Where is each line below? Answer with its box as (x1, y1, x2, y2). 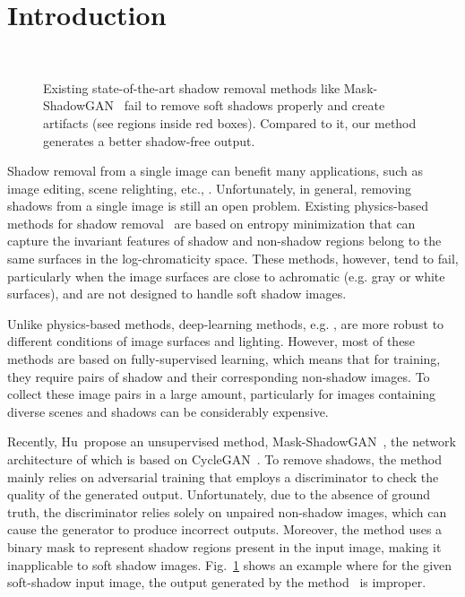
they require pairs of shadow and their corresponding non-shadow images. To (7, 367, 430, 385)
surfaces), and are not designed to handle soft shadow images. (7, 284, 347, 303)
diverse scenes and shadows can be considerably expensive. (7, 402, 329, 420)
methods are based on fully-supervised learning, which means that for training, (7, 350, 441, 368)
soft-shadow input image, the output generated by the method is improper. (7, 573, 426, 592)
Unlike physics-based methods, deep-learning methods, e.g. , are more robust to (7, 314, 444, 333)
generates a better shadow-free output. (43, 131, 255, 150)
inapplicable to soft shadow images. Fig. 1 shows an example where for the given (7, 555, 452, 574)
